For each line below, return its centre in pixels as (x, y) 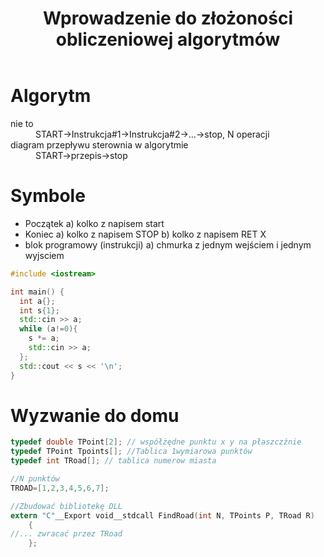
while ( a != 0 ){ (48, 329)
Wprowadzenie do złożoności (168, 18)
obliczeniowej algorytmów (168, 39)
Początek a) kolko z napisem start (94, 223)
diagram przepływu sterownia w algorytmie (99, 144)
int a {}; (37, 301)
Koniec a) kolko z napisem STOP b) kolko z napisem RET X (145, 234)
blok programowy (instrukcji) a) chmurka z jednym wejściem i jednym (168, 244)
